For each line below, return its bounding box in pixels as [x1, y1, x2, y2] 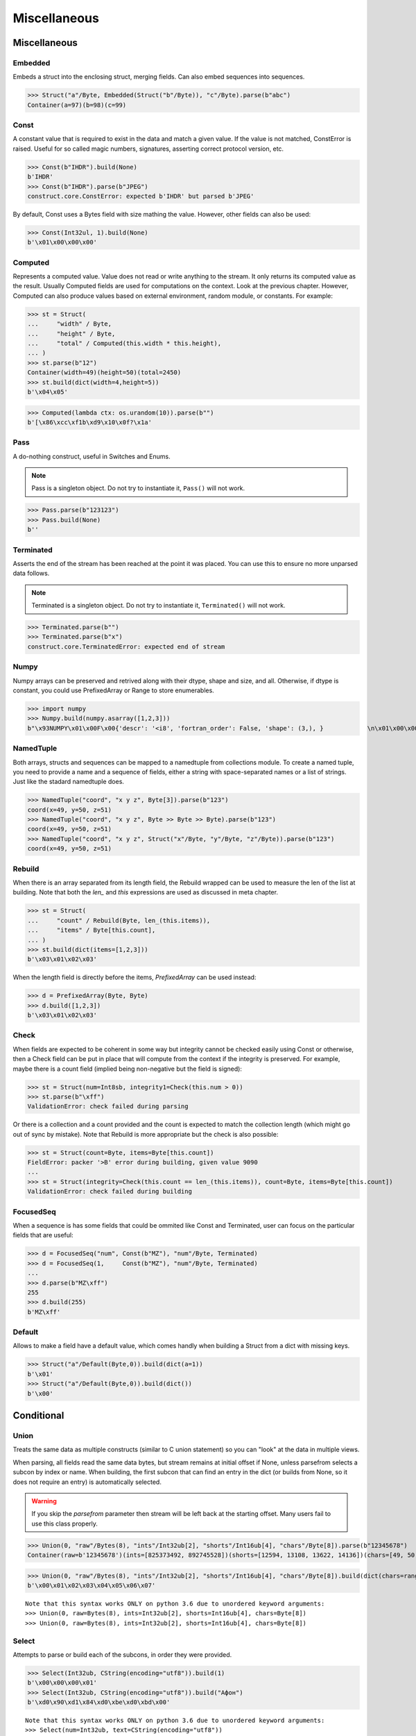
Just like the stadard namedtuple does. [12, 778, 125, 786]
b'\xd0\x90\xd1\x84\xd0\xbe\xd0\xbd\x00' [27, 1699, 171, 1706]
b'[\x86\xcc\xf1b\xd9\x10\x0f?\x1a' [27, 418, 153, 426]
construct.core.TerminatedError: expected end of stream [27, 642, 225, 651]
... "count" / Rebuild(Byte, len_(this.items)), [27, 917, 211, 924]
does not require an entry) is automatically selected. [12, 1478, 162, 1486]
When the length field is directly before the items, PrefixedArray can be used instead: [12, 973, 257, 982]
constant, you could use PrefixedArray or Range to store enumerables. [12, 686, 214, 694]
